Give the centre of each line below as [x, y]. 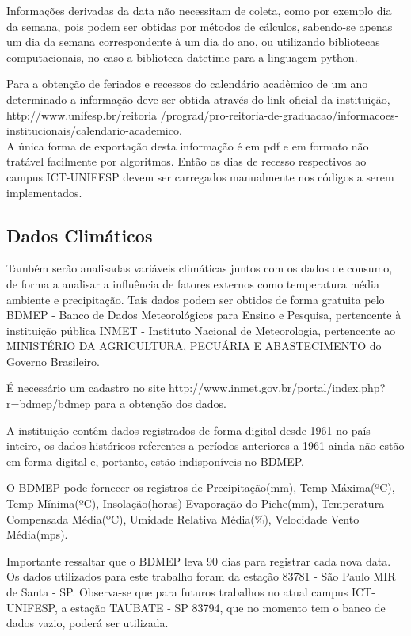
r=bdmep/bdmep [49, 404]
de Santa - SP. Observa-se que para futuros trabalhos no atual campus [177, 592]
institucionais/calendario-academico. [94, 130]
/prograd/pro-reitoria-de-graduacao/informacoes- [280, 114]
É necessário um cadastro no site [86, 388]
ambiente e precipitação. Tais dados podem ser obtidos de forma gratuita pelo [196, 299]
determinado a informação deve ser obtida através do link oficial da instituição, [198, 99]
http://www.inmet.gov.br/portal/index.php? [277, 388]
